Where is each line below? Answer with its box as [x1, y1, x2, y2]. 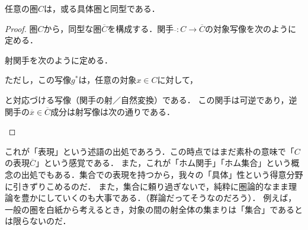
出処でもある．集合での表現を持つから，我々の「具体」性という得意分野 [21, 168, 303, 180]
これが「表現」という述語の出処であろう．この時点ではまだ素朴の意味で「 [5, 145, 294, 157]
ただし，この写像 [5, 74, 71, 86]
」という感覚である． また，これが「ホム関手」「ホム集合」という [36, 156, 291, 169]
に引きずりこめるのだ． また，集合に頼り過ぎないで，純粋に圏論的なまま [5, 180, 288, 192]
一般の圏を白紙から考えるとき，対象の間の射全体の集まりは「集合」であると [5, 203, 303, 215]
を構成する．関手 [107, 22, 174, 34]
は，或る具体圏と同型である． [44, 2, 160, 14]
